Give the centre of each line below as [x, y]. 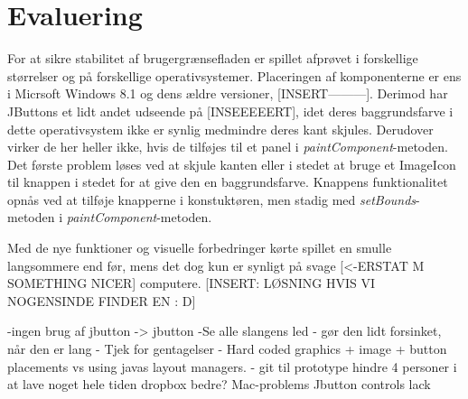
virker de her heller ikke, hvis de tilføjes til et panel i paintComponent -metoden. [228, 147]
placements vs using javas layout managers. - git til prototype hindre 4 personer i [232, 366]
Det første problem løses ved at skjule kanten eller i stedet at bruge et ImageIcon [232, 164]
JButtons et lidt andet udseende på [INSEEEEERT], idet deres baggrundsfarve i [230, 111]
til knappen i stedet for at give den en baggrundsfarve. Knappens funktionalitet [228, 182]
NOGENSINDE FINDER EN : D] [102, 300]
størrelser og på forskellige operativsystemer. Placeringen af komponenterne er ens [234, 75]
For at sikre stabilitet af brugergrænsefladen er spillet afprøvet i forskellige [213, 58]
